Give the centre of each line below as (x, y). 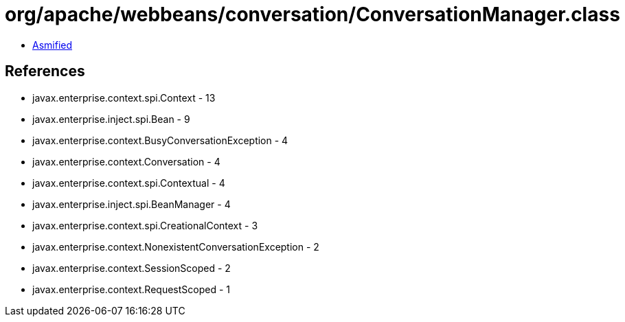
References (45, 71)
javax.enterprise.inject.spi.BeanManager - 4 (132, 204)
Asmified (53, 45)
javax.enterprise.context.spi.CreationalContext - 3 (145, 225)
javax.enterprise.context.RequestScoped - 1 (131, 289)
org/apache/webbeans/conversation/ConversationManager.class (312, 14)
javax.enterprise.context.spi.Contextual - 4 (129, 183)
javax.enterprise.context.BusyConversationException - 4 (160, 140)
